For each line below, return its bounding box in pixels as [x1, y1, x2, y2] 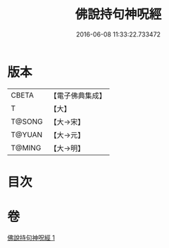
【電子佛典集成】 [49, 91, 107, 100]
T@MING [11, 143, 42, 152]
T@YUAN [11, 129, 43, 139]
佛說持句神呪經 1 [7, 233, 55, 242]
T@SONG [11, 117, 44, 126]
